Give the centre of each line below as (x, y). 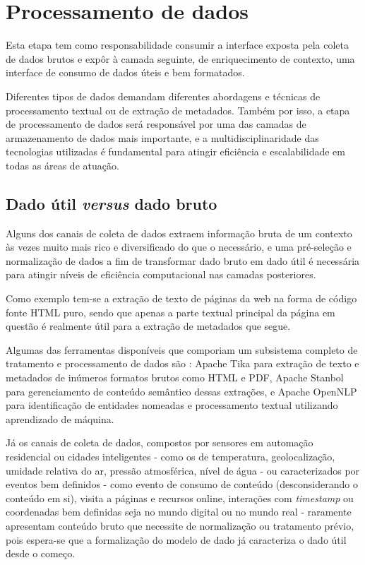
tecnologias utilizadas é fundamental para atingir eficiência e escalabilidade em (175, 151)
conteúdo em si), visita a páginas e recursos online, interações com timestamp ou (180, 498)
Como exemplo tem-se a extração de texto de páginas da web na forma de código (181, 298)
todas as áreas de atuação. (62, 165)
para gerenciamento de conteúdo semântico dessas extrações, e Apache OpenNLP (181, 391)
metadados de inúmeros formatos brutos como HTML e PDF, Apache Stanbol (175, 377)
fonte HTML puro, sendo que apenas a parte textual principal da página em (170, 312)
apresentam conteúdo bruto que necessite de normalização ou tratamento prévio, (180, 525)
